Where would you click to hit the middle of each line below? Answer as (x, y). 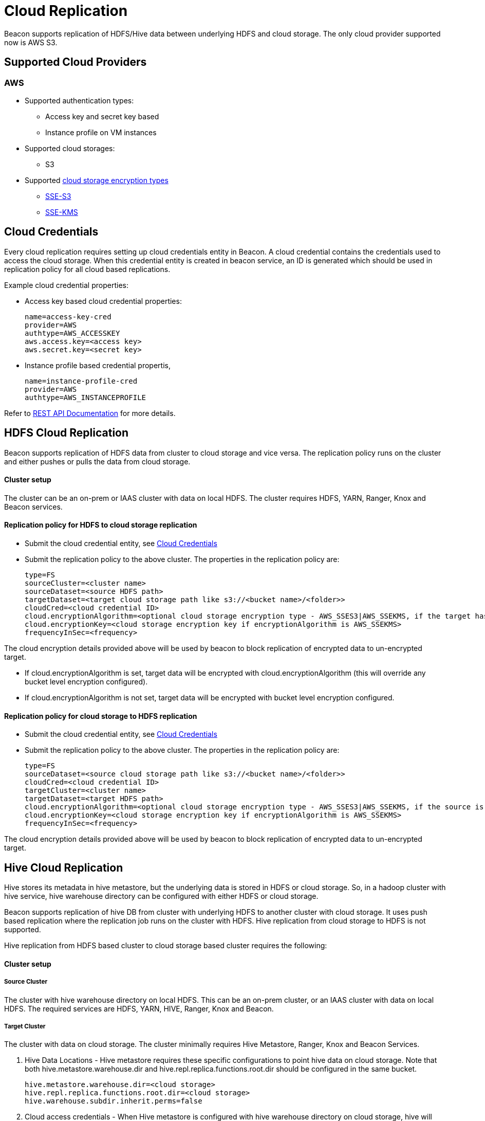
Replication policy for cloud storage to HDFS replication (101, 716)
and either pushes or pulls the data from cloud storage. (97, 461)
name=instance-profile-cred (81, 381)
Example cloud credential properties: (66, 285)
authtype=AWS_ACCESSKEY (72, 333)
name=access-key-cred (68, 317)
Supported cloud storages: (70, 148)
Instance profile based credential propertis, (98, 365)
